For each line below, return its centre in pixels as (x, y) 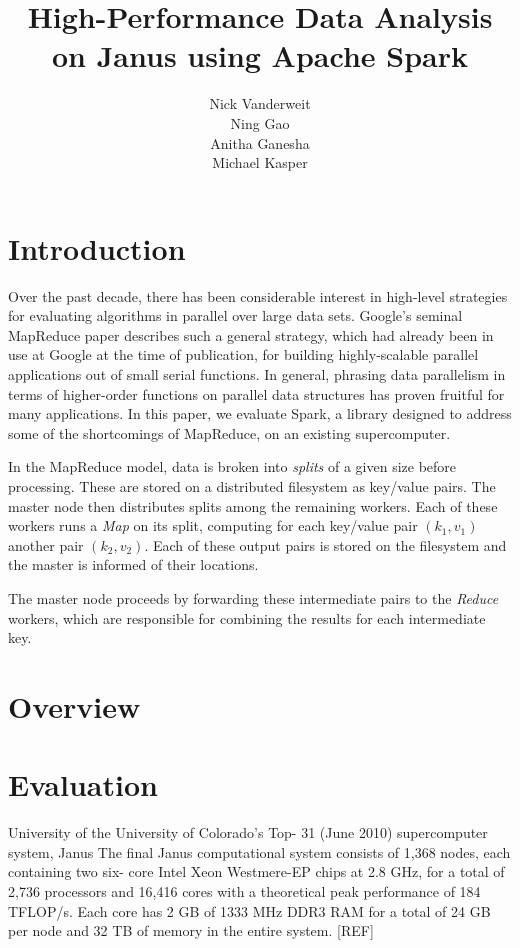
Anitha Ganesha (260, 142)
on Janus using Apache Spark (260, 55)
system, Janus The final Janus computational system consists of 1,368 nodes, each (259, 851)
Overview (74, 705)
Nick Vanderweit (260, 103)
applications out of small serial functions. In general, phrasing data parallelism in (257, 374)
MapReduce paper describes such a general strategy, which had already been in (251, 334)
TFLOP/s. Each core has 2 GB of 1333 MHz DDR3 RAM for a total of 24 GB (249, 910)
